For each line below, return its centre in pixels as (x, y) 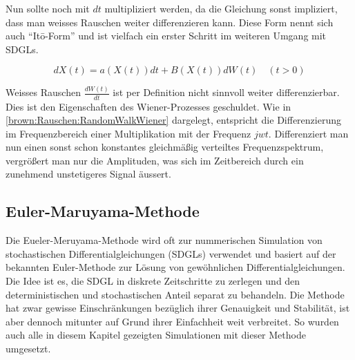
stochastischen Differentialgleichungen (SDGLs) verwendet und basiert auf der (171, 253)
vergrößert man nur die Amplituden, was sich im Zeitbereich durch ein (155, 160)
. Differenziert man (308, 133)
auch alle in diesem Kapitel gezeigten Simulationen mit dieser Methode (156, 335)
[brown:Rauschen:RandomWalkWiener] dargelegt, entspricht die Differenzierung (173, 120)
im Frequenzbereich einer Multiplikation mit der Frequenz (128, 133)
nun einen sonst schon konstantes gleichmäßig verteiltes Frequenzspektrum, (165, 147)
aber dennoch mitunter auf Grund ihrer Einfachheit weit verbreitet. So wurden (172, 321)
